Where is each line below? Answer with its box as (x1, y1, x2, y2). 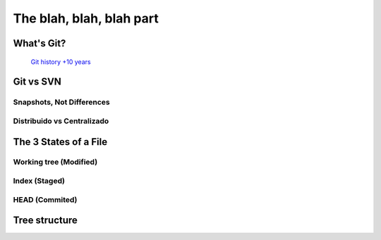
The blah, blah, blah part (13, 11, 159, 26)
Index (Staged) (13, 176, 65, 186)
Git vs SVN (13, 76, 61, 88)
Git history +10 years (30, 57, 91, 66)
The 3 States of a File (13, 136, 108, 148)
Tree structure (13, 215, 78, 227)
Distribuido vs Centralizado (13, 116, 109, 126)
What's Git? (13, 37, 66, 49)
